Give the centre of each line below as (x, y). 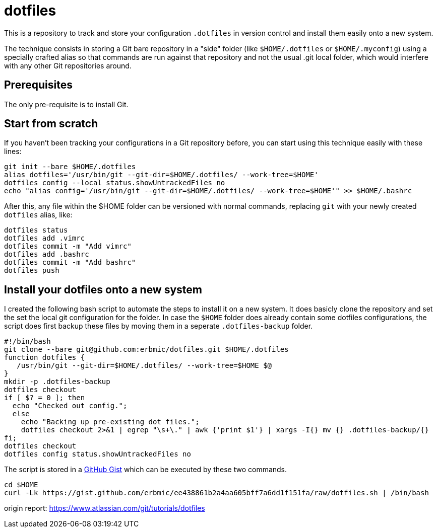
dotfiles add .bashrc (47, 254)
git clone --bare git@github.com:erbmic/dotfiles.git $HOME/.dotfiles (146, 350)
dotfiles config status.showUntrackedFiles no (98, 454)
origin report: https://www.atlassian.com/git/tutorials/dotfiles (105, 508)
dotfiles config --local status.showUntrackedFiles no (115, 183)
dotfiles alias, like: (38, 215)
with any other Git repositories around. (68, 65)
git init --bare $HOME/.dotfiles (70, 167)
